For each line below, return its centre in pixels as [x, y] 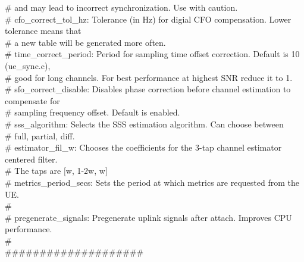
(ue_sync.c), [28, 65]
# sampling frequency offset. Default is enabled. [93, 112]
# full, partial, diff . [40, 135]
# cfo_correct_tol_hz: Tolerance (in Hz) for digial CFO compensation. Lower [148, 19]
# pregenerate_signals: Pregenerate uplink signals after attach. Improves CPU [148, 217]
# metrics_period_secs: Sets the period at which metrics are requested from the [152, 182]
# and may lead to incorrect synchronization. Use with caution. [121, 7]
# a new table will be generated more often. [85, 42]
